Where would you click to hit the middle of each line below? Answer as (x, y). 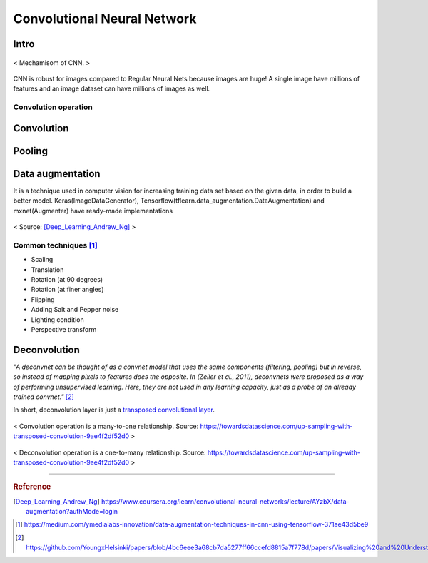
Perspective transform (64, 329)
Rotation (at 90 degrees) (67, 279)
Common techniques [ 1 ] (55, 245)
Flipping (43, 299)
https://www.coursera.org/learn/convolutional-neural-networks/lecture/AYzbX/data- (225, 501)
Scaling (42, 260)
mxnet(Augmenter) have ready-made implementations (93, 211)
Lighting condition (58, 319)
